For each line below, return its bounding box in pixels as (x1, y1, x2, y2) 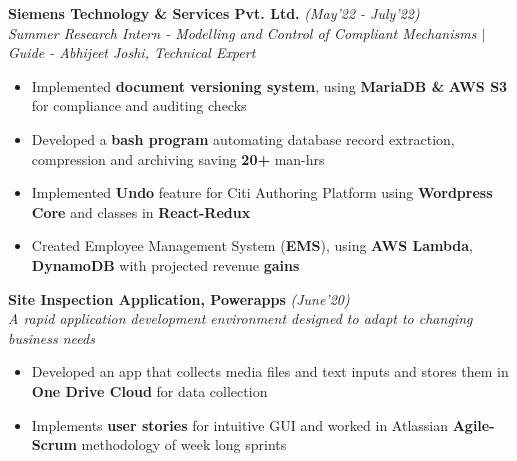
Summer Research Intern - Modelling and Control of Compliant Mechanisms (8, 22, 477, 43)
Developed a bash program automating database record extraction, (31, 128, 455, 149)
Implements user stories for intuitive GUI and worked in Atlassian (31, 414, 449, 435)
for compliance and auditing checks (31, 95, 247, 116)
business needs (8, 327, 95, 348)
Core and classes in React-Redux (31, 201, 251, 222)
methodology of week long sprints (81, 434, 287, 455)
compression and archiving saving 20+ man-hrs (31, 148, 325, 169)
